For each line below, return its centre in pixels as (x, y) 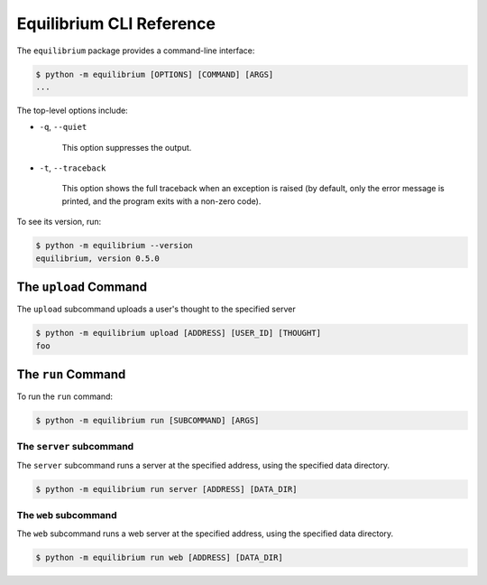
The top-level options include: (72, 110)
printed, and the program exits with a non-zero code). (161, 201)
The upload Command (82, 288)
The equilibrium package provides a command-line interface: (136, 51)
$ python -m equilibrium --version (114, 246)
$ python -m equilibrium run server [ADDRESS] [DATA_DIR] (166, 489)
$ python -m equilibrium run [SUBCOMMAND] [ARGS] (147, 420)
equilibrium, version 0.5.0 (97, 258)
